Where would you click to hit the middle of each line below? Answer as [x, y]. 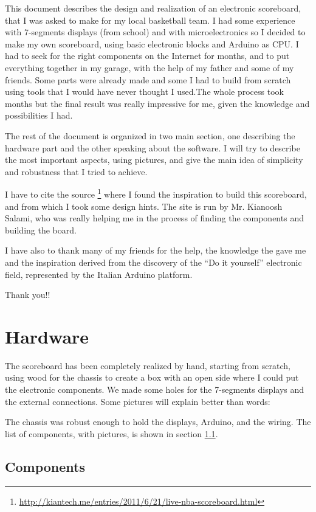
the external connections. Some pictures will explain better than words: [138, 401]
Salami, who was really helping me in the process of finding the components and [154, 218]
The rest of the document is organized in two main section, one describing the [150, 135]
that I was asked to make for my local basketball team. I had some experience [150, 20]
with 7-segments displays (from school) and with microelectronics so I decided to [155, 32]
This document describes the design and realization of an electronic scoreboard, [153, 8]
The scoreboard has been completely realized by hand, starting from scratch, [148, 365]
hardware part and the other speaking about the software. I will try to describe [153, 147]
